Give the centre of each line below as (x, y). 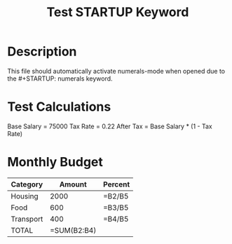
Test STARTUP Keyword (118, 12)
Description (42, 52)
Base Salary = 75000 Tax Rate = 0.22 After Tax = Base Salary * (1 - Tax (110, 126)
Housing (25, 196)
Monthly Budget (55, 162)
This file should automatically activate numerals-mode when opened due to (116, 71)
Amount (73, 184)
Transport (27, 219)
